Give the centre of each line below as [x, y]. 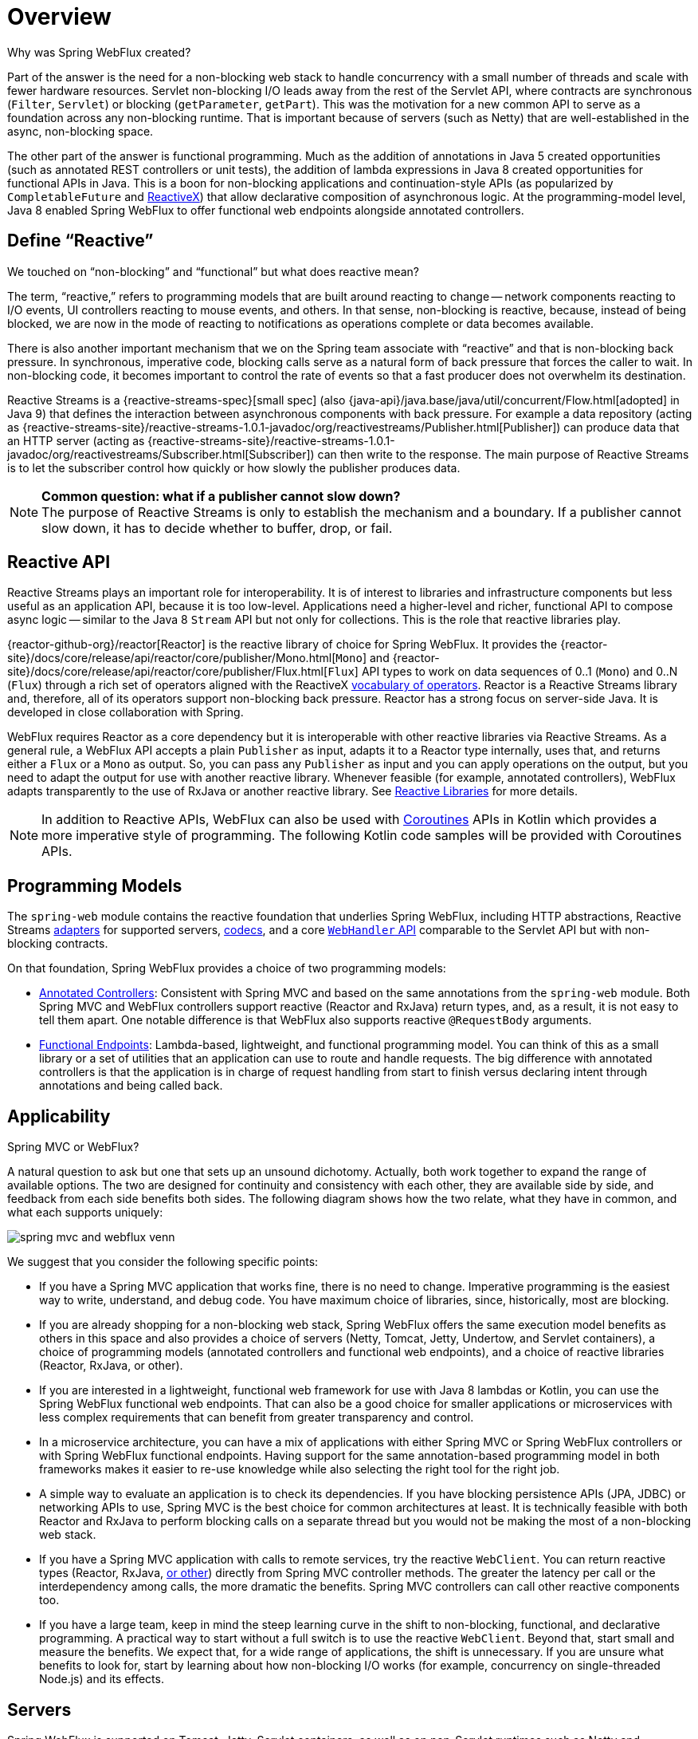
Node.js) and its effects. [102, 1679]
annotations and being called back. [131, 1086]
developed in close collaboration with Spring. [125, 712]
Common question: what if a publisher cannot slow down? [221, 496]
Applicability [59, 1116]
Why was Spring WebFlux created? [99, 52]
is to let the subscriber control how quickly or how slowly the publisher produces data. [234, 467]
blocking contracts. [58, 944]
